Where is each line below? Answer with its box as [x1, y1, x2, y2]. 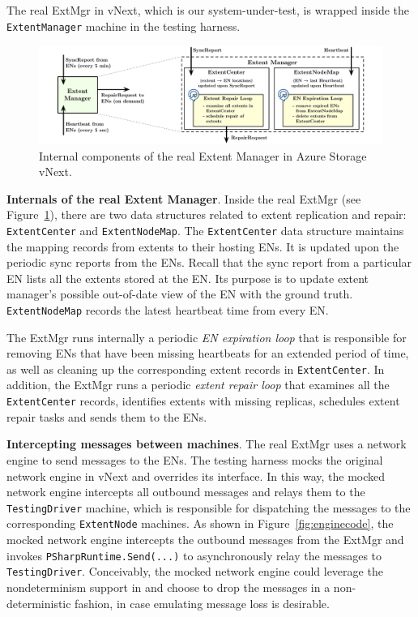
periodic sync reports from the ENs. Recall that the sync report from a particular [6, 254, 412, 271]
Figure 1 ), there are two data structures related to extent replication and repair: [6, 206, 407, 223]
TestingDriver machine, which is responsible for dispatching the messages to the [6, 499, 411, 516]
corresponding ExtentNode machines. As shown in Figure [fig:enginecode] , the [6, 515, 394, 532]
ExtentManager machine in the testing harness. [6, 17, 241, 34]
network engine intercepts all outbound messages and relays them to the [6, 483, 365, 500]
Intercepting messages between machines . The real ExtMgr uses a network [6, 435, 407, 452]
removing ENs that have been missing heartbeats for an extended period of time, [6, 345, 409, 362]
